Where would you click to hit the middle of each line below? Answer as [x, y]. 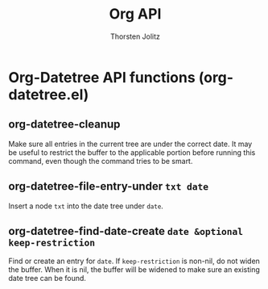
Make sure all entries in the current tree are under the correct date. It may [130, 144]
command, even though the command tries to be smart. [101, 161]
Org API [135, 14]
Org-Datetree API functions [102, 77]
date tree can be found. [47, 279]
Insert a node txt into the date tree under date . [86, 206]
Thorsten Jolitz [135, 36]
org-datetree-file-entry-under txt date [109, 186]
